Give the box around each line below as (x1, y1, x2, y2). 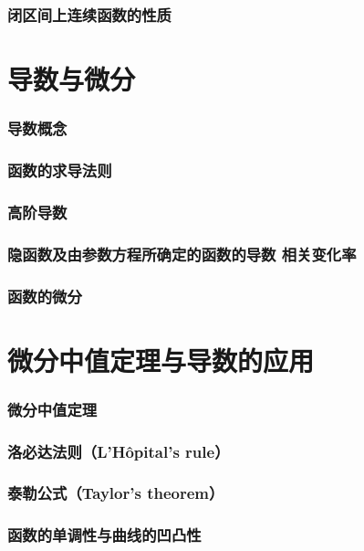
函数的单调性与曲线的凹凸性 (7, 524, 202, 546)
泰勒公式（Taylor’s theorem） (7, 482, 224, 504)
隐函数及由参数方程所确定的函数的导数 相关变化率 (7, 242, 357, 265)
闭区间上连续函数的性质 (7, 3, 172, 26)
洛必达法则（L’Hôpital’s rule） (7, 440, 230, 462)
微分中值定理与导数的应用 (7, 341, 315, 378)
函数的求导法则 (7, 158, 112, 181)
